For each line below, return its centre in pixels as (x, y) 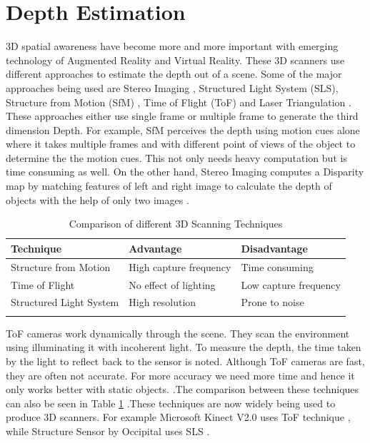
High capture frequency (180, 266)
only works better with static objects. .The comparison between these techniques (182, 389)
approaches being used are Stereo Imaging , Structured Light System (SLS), (172, 87)
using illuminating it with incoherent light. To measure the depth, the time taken (184, 347)
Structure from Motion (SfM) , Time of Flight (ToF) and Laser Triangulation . (179, 102)
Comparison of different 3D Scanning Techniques (176, 224)
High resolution (162, 302)
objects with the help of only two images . (97, 199)
